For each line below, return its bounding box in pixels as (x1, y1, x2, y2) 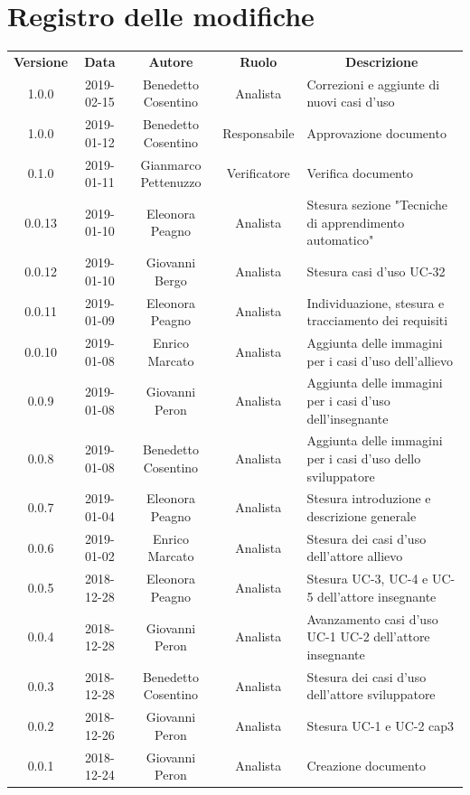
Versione (14, 51, 69, 70)
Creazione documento (306, 756, 426, 775)
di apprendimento (306, 212, 405, 231)
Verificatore (226, 164, 290, 182)
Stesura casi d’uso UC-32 (306, 261, 446, 280)
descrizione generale (306, 507, 417, 526)
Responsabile (222, 123, 295, 142)
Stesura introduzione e (306, 489, 431, 508)
